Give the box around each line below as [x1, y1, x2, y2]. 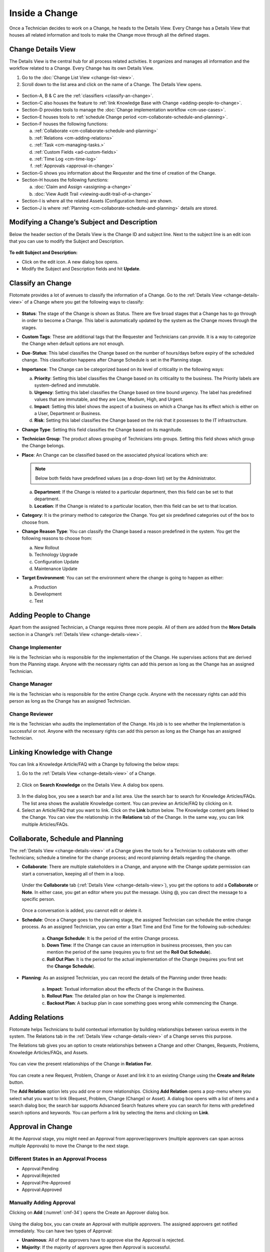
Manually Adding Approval [9, 1199, 76, 1206]
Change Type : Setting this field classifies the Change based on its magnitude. [21, 426, 182, 433]
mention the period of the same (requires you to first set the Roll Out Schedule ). [46, 949, 212, 955]
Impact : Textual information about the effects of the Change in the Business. [46, 986, 204, 992]
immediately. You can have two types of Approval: [9, 1228, 112, 1234]
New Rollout [34, 544, 59, 550]
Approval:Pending [21, 1165, 59, 1171]
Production [34, 584, 57, 590]
